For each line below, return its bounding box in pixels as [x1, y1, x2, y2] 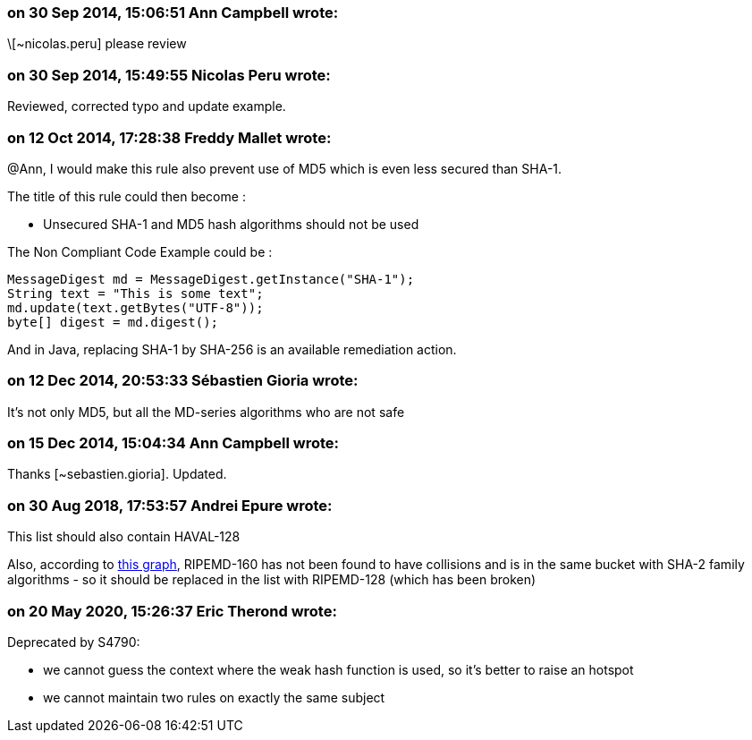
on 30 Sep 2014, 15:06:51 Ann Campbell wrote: [7, 4, 339, 21]
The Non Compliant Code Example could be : [7, 243, 273, 259]
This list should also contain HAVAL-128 [7, 529, 241, 545]
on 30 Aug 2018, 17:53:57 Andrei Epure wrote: [7, 496, 333, 515]
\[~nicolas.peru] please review [7, 36, 187, 52]
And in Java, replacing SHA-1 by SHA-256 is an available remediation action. [7, 341, 457, 357]
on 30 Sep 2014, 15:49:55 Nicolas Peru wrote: [7, 65, 331, 84]
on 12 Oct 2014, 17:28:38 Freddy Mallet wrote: [7, 128, 332, 147]
